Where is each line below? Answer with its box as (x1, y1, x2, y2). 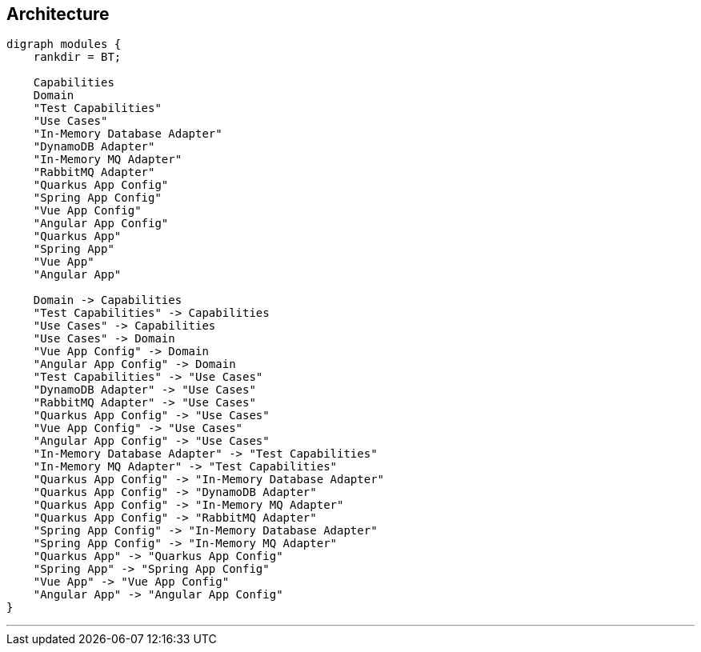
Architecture (6, 4, 110, 24)
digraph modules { (6, 38, 122, 51)
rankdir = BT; (33, 50, 122, 64)
